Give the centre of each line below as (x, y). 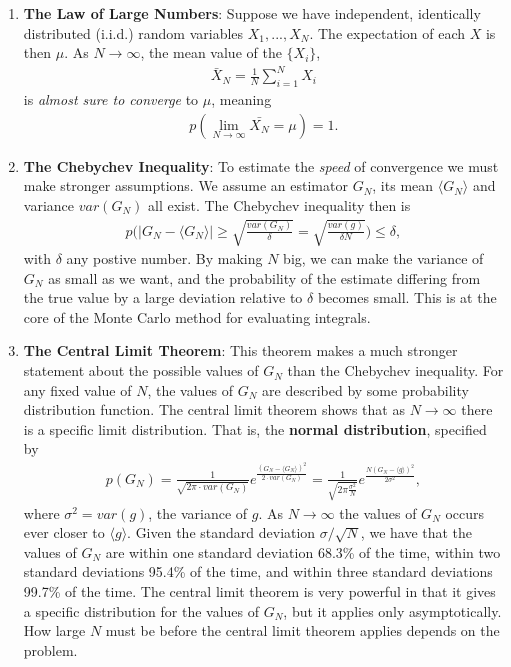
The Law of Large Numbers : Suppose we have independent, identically (252, 13)
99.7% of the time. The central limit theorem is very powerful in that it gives (259, 591)
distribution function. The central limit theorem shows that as (214, 409)
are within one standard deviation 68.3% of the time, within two (303, 551)
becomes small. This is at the (407, 297)
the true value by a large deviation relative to (163, 297)
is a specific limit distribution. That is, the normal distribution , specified (255, 428)
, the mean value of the (211, 52)
